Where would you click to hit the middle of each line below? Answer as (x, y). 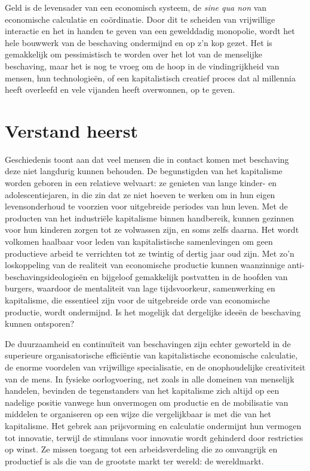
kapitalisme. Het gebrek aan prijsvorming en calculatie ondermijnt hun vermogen (153, 425)
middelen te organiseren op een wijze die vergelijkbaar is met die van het (138, 414)
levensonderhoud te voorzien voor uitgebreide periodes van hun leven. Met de (146, 206)
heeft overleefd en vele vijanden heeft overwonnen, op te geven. (120, 89)
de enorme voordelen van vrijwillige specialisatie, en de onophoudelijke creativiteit (155, 367)
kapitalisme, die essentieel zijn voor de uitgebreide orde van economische (137, 300)
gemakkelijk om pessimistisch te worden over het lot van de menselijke (133, 54)
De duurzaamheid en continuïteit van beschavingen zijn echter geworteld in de (148, 343)
